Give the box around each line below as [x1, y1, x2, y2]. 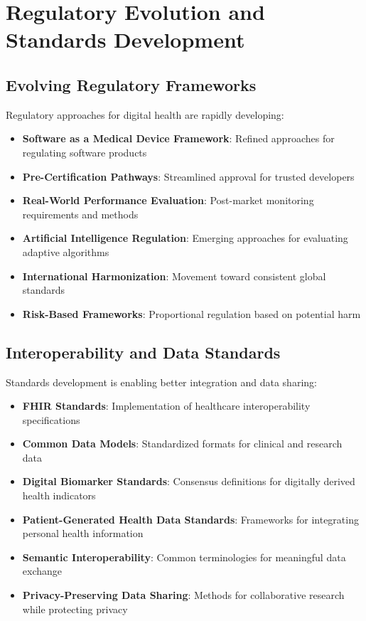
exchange [22, 563, 63, 578]
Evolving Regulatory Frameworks [6, 73, 257, 95]
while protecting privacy [22, 601, 128, 616]
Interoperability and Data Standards [6, 341, 281, 363]
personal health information [22, 526, 144, 541]
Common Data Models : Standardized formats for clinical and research [22, 436, 343, 451]
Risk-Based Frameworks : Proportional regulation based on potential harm [22, 306, 361, 321]
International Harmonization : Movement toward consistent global [22, 268, 326, 283]
